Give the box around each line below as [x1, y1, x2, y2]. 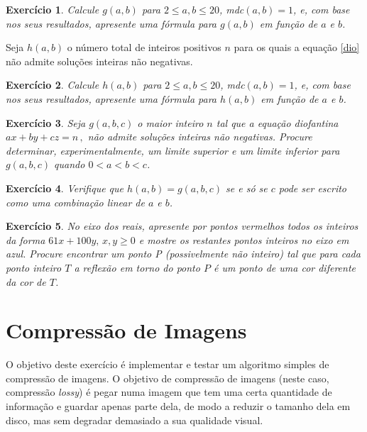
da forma [6, 232, 45, 247]
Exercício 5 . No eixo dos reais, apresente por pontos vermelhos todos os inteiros [6, 218, 358, 233]
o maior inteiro [137, 115, 204, 130]
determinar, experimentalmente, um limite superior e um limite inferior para [6, 143, 340, 157]
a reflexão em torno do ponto [74, 260, 200, 275]
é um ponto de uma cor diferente [213, 260, 356, 275]
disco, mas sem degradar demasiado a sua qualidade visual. [6, 412, 263, 427]
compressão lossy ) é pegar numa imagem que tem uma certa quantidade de [6, 384, 332, 399]
